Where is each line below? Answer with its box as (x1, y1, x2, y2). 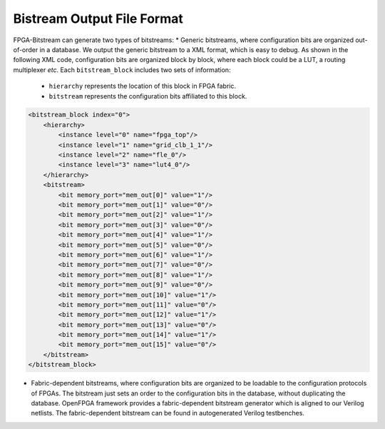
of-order (13, 45, 38, 54)
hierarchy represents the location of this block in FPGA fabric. (48, 82, 237, 91)
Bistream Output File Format (13, 11, 183, 26)
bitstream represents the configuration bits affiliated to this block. (48, 91, 247, 100)
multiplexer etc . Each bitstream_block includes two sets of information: (13, 65, 231, 74)
